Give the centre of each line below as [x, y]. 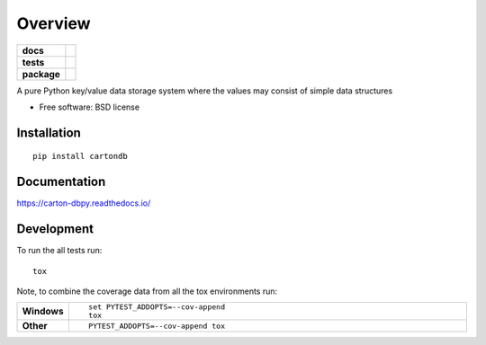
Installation [49, 133]
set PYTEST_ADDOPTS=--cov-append [157, 307]
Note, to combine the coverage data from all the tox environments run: [147, 291]
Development [55, 229]
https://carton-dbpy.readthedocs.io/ [84, 203]
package [41, 74]
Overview [54, 23]
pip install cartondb [80, 156]
